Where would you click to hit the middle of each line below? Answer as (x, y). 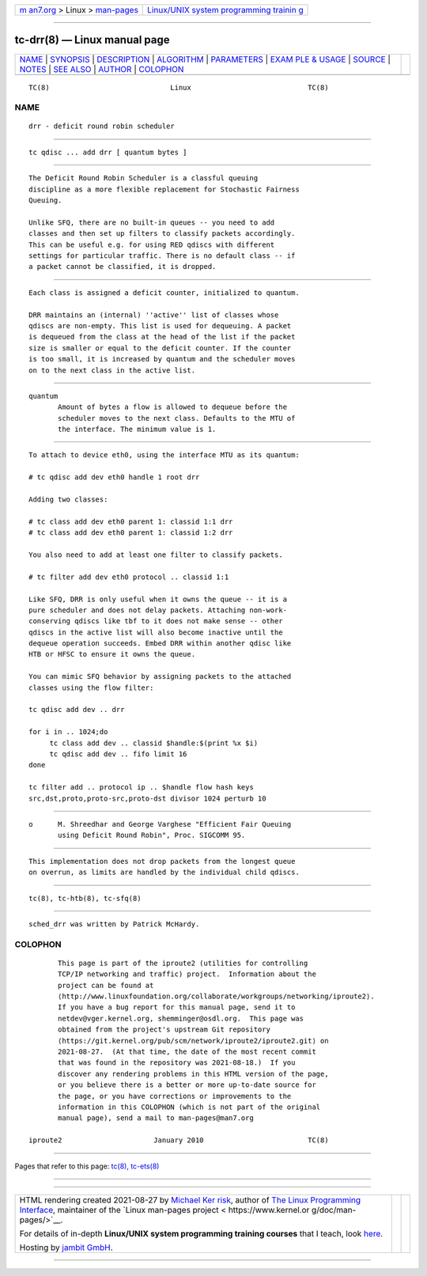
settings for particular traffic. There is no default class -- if (162, 256)
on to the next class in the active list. (112, 370)
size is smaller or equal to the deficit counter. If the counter (160, 348)
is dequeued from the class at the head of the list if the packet (162, 337)
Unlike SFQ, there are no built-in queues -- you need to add (152, 222)
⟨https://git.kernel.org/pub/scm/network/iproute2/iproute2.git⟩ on (193, 1041)
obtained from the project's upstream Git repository (164, 1030)
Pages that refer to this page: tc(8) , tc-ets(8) (87, 1166)
